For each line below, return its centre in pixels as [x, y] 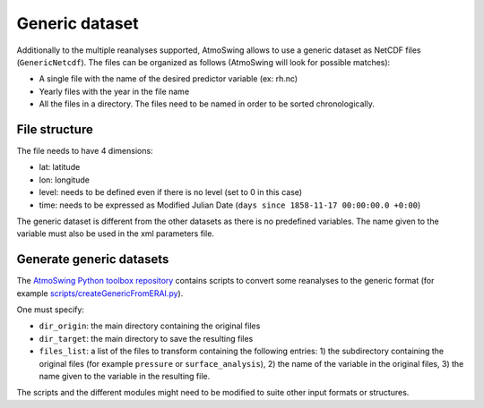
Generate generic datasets [93, 259]
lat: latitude [60, 167]
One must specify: [51, 310]
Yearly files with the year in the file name [114, 91]
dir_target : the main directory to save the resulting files [146, 338]
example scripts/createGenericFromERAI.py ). [100, 293]
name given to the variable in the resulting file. [125, 376]
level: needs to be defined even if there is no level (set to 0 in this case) [171, 192]
